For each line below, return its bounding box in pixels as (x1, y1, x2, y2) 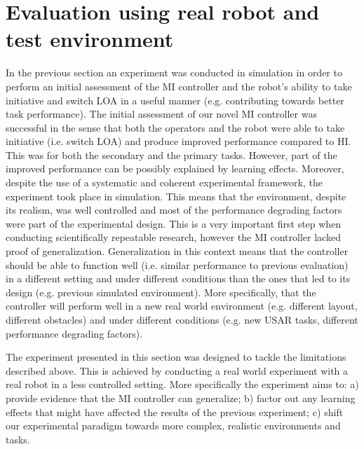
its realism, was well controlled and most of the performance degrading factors (6, 202, 342, 217)
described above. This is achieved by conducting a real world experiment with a (6, 363, 349, 378)
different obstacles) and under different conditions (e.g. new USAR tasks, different (6, 312, 358, 326)
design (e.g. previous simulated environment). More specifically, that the (6, 284, 316, 299)
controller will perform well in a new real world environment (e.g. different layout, (6, 298, 358, 313)
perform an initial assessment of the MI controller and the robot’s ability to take (6, 78, 352, 93)
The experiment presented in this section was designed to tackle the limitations (6, 350, 346, 364)
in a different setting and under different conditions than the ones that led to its (6, 271, 351, 286)
